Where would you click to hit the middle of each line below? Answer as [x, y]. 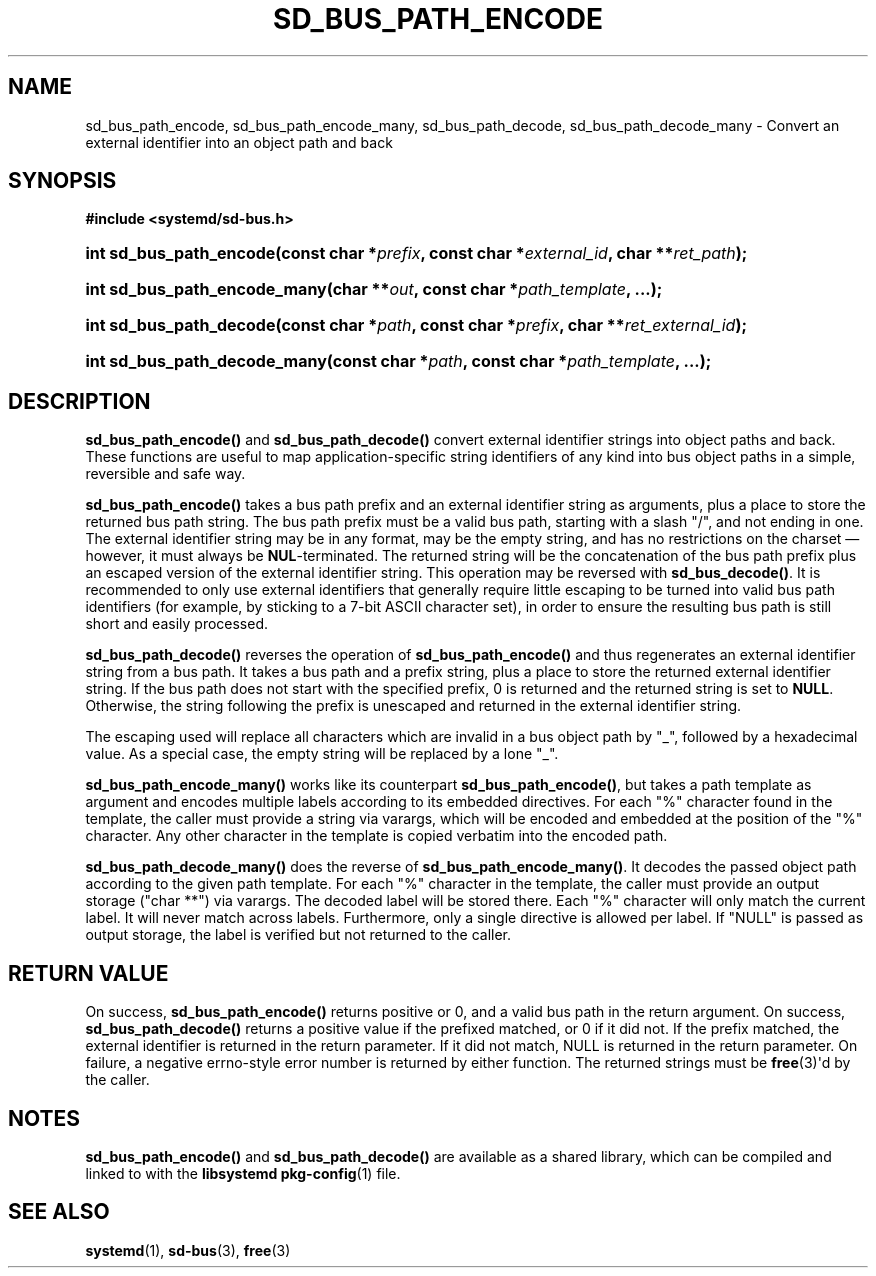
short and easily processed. [177, 624]
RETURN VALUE [88, 973]
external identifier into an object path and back [239, 142]
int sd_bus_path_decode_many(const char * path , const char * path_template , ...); [398, 361]
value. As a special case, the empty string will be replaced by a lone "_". [322, 754]
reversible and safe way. [165, 474]
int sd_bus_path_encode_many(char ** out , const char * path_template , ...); [374, 289]
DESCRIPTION [79, 401]
